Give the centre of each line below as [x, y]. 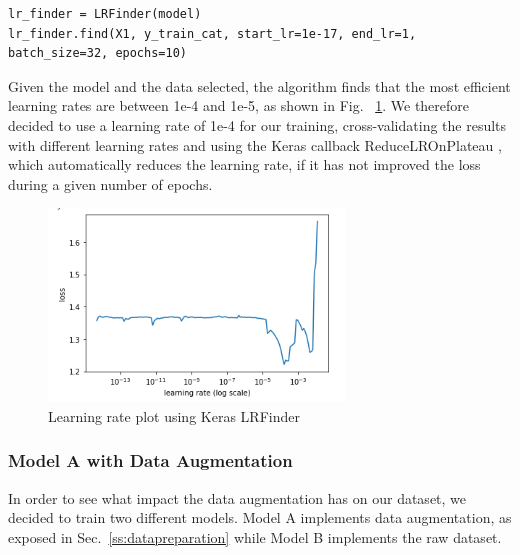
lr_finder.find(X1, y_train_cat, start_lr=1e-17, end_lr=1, [212, 33]
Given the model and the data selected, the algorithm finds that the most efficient [259, 85]
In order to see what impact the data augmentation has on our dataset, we [237, 497]
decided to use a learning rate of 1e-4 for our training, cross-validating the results [257, 124]
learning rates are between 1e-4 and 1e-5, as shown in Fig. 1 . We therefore [239, 105]
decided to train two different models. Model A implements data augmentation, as [260, 517]
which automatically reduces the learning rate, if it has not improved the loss [244, 164]
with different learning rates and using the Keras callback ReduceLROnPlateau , [255, 144]
